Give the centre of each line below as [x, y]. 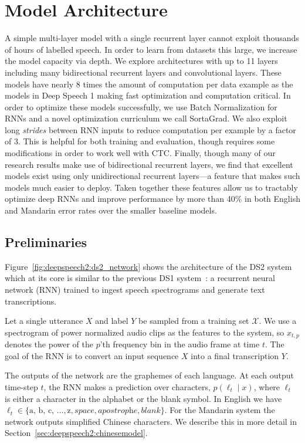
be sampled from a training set [194, 321]
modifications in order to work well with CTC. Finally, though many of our [140, 153]
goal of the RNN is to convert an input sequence [92, 355]
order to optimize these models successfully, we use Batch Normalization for [141, 106]
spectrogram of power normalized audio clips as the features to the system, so [145, 332]
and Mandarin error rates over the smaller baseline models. [111, 210]
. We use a [278, 321]
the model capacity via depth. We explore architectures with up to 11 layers [141, 61]
